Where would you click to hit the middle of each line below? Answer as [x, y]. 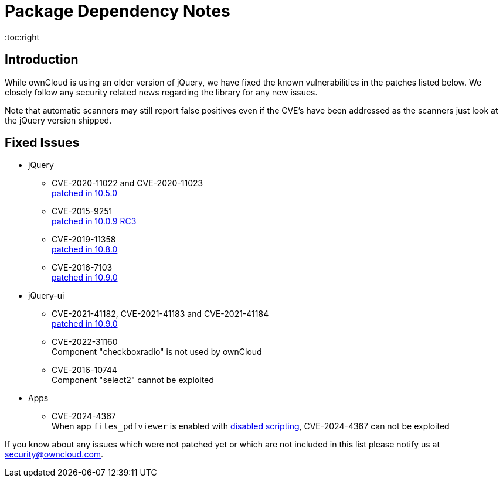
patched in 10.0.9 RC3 [94, 221]
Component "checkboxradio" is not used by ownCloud [157, 352]
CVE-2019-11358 [84, 240]
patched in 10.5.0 [85, 193]
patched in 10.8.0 [85, 249]
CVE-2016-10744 [84, 370]
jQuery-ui [46, 296]
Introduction [42, 60]
